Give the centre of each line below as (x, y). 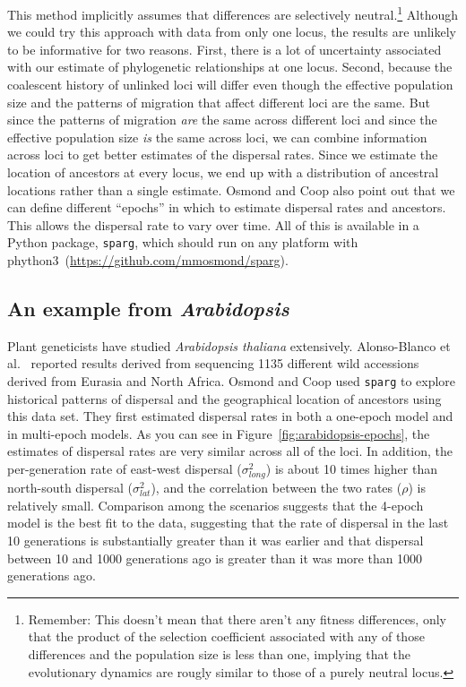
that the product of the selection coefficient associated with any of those (226, 636)
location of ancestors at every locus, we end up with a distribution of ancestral (223, 172)
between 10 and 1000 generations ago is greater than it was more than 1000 (215, 558)
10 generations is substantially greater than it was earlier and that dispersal (216, 540)
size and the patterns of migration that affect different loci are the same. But (219, 102)
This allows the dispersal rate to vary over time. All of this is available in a (213, 224)
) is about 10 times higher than (351, 469)
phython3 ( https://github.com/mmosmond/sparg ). (148, 260)
